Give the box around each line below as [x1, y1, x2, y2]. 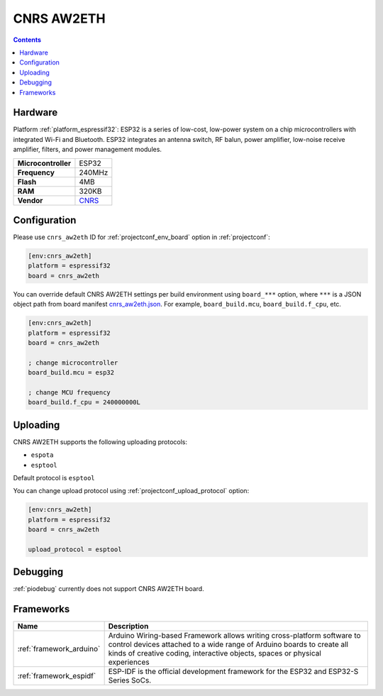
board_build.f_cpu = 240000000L [28, 398, 141, 407]
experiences [108, 657, 150, 667]
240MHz [79, 167, 109, 177]
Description [108, 622, 149, 631]
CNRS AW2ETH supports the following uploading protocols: [13, 437, 188, 446]
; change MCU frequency [28, 388, 111, 397]
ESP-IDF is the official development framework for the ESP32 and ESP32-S [108, 667, 359, 677]
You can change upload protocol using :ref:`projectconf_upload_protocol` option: [13, 487, 250, 495]
